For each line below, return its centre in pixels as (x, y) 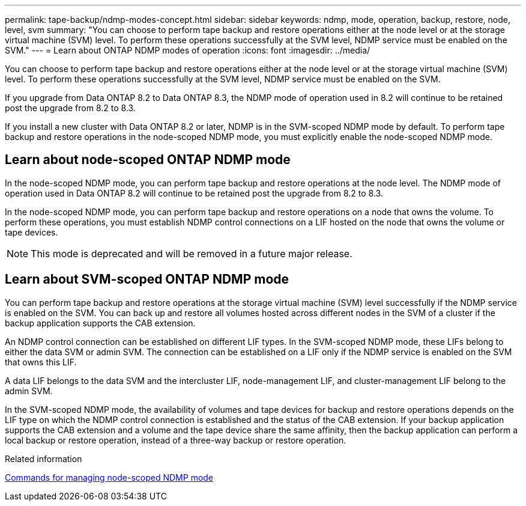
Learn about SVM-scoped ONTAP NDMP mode (147, 279)
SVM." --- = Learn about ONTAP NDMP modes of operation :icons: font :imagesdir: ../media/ (188, 50)
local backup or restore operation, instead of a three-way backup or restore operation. (176, 440)
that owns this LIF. (41, 362)
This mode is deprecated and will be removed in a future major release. (192, 253)
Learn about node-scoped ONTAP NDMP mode (148, 160)
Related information (44, 459)
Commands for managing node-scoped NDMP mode (109, 477)
